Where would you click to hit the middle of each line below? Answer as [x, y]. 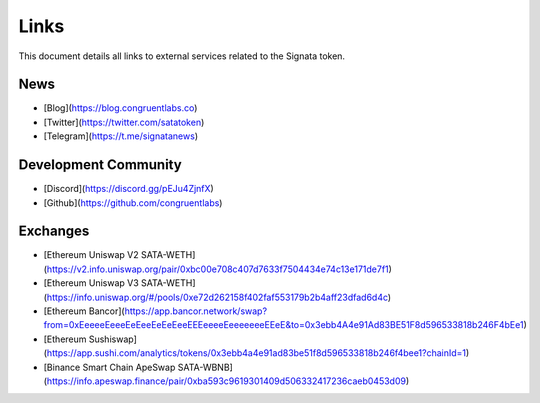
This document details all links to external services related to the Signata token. [181, 56]
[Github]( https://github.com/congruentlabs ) [133, 202]
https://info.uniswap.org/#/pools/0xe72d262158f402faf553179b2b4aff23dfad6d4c [217, 297]
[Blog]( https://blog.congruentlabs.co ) [120, 108]
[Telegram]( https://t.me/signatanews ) [121, 136]
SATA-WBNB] [205, 367]
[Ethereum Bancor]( [84, 311]
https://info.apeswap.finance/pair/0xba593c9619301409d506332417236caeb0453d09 [226, 381]
